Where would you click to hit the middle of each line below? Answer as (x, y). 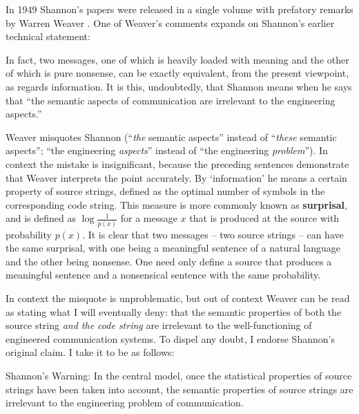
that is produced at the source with (264, 218)
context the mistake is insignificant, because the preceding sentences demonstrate (177, 163)
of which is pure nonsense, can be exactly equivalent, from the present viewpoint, (177, 73)
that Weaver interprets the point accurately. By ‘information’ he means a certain (176, 177)
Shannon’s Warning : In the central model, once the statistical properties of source (179, 375)
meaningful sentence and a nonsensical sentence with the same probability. (163, 275)
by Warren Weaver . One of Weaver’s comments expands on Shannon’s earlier (170, 22)
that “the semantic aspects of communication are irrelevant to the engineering (171, 100)
